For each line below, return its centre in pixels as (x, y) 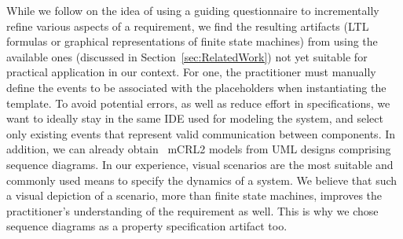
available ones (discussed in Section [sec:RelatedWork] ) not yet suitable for (187, 56)
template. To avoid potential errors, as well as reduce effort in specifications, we (198, 103)
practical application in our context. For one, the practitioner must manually (191, 72)
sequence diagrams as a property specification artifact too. (147, 226)
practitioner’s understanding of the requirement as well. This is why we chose (192, 210)
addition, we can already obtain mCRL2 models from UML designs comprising (199, 149)
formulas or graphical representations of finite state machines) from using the (192, 41)
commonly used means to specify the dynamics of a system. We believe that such (202, 180)
